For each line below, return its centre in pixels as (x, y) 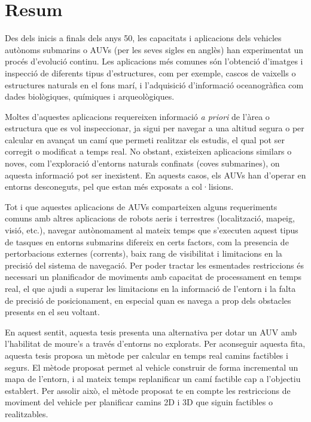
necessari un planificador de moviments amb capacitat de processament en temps (153, 277)
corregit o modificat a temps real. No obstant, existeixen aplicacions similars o (148, 151)
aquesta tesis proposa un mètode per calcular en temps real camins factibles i (147, 355)
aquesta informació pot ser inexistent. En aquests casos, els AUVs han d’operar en (155, 175)
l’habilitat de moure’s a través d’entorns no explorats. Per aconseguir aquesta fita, (155, 344)
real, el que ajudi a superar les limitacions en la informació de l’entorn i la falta (150, 288)
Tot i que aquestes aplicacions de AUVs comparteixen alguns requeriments (141, 206)
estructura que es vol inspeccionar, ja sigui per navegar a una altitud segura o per (155, 128)
